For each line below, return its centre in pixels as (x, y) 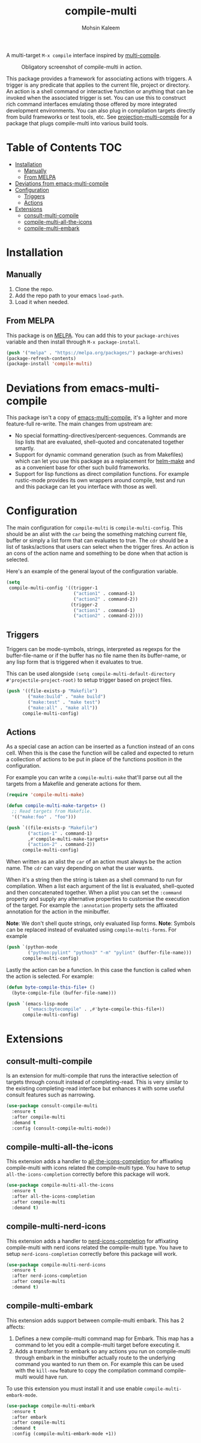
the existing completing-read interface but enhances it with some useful (95, 1089)
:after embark (29, 1417)
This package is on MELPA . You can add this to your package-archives (93, 335)
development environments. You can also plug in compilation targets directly (101, 110)
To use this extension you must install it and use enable (74, 1388)
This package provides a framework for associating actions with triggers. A (99, 78)
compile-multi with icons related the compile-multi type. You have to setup (98, 1168)
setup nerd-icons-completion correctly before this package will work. (92, 1253)
